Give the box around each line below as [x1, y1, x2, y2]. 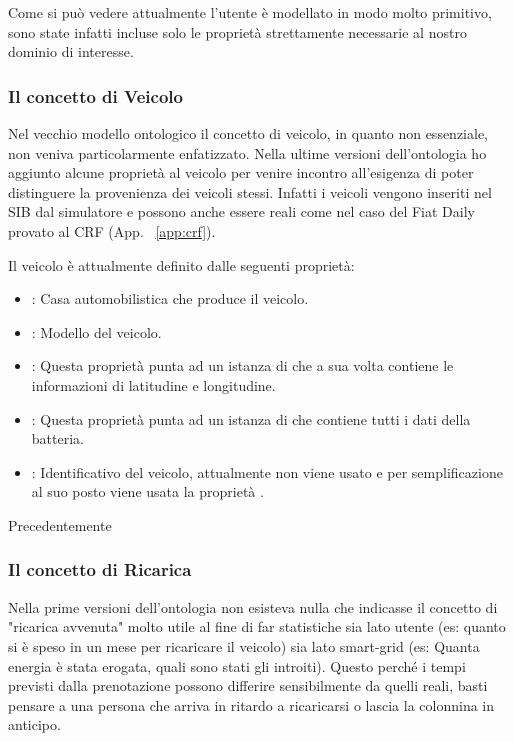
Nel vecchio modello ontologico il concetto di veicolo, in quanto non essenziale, [8, 123, 489, 143]
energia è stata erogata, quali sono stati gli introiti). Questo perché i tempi [8, 655, 466, 676]
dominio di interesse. [8, 41, 134, 62]
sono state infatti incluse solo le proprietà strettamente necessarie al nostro [8, 21, 467, 42]
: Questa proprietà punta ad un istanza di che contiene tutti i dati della [31, 408, 471, 429]
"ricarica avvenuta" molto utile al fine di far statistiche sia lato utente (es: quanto [8, 616, 506, 637]
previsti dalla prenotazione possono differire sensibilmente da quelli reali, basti [8, 675, 488, 696]
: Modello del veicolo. [31, 321, 162, 342]
